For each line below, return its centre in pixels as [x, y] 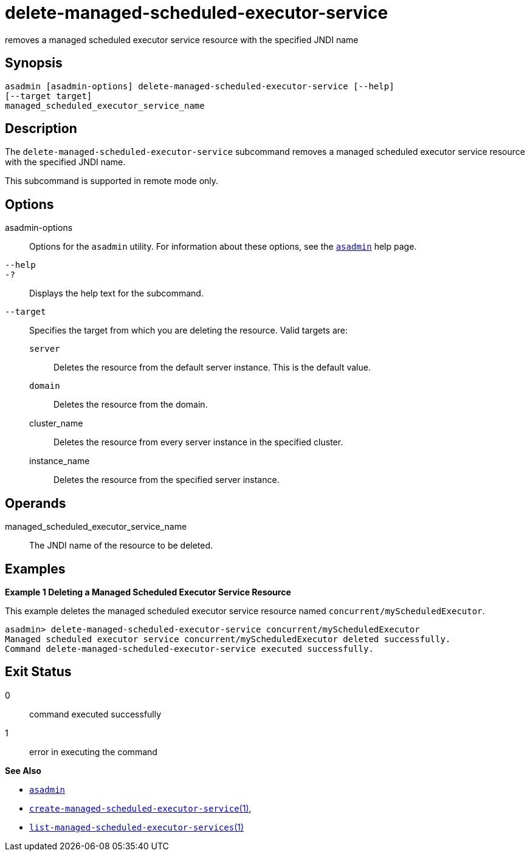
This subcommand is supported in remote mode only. [112, 181]
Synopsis [34, 63]
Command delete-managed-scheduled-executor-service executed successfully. [189, 649]
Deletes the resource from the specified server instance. [167, 480]
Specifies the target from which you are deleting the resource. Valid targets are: [189, 330]
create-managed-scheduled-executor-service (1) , [140, 808]
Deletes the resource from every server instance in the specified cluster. [198, 442]
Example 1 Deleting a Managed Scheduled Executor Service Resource [148, 592]
